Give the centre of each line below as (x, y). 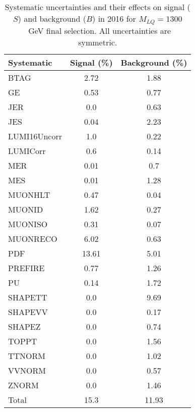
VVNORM (27, 370)
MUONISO (28, 224)
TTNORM (27, 355)
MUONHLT (29, 194)
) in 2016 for (114, 18)
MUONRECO (33, 238)
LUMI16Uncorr (35, 136)
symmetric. (98, 42)
